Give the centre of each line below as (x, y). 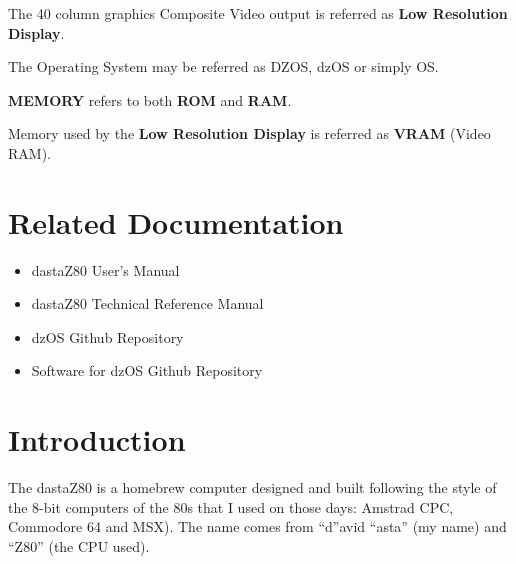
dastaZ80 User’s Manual (105, 269)
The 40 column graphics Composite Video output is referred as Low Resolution (258, 13)
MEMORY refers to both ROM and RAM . (150, 99)
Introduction (97, 439)
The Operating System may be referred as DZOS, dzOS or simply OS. (223, 66)
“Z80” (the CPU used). (79, 545)
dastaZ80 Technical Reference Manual (147, 303)
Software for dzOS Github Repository (147, 370)
